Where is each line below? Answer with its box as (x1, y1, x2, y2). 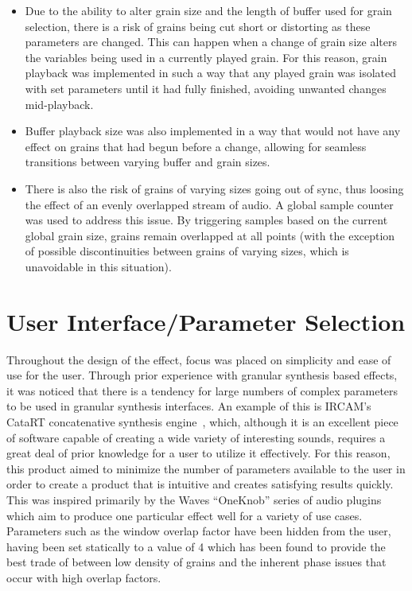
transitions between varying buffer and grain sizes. (25, 154, 270, 170)
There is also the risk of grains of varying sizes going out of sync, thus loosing (25, 180, 404, 196)
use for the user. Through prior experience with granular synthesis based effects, (6, 367, 398, 383)
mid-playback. (25, 95, 94, 112)
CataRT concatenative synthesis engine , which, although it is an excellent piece (6, 414, 398, 430)
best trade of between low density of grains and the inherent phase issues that (6, 554, 387, 570)
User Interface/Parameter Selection (6, 305, 406, 337)
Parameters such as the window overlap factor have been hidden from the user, (6, 523, 391, 539)
